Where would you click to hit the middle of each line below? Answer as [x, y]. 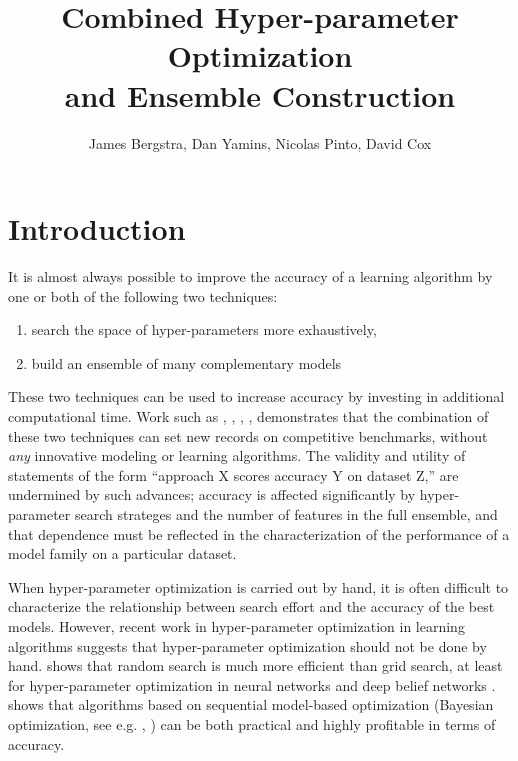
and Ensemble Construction [260, 94]
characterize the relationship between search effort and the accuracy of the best [251, 606]
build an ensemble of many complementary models [186, 362]
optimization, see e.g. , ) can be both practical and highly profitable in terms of [252, 723]
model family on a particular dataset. [122, 553]
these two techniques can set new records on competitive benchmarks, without [248, 435]
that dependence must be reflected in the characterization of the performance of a [259, 533]
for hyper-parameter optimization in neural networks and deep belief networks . [252, 684]
